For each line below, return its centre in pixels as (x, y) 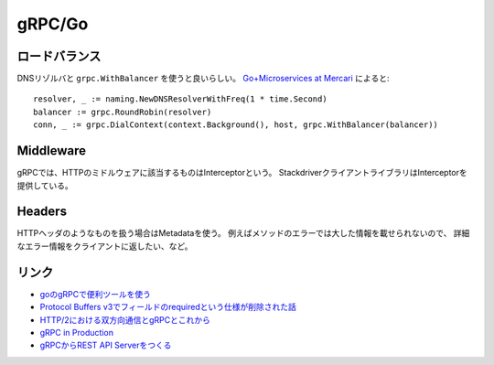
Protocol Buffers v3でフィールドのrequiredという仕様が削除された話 (168, 307)
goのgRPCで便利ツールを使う (95, 294)
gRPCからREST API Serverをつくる (106, 345)
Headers (42, 212)
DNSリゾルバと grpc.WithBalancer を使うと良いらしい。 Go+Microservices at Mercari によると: (203, 79)
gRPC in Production (77, 332)
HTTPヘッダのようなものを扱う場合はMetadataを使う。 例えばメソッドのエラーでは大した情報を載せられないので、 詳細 (243, 233)
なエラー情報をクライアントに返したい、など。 (105, 246)
